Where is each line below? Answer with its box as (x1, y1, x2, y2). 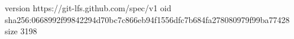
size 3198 (5, 25, 37, 37)
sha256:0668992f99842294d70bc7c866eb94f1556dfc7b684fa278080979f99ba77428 (5, 13, 290, 25)
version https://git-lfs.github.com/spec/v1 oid (5, 2, 172, 14)
